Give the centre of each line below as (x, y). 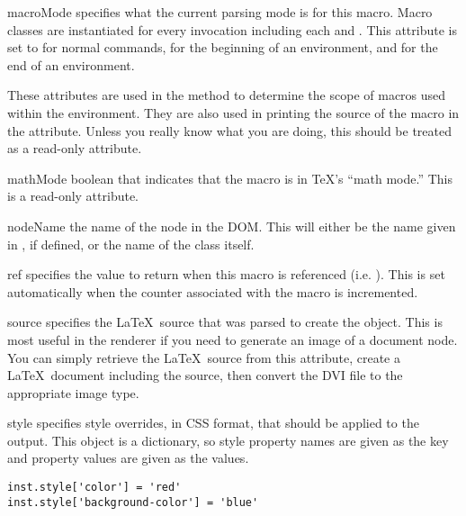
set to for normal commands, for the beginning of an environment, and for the (223, 47)
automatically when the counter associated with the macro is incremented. (213, 291)
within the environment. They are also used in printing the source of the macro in (233, 112)
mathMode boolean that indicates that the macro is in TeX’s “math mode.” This (230, 178)
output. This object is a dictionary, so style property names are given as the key (228, 440)
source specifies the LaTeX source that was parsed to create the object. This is (225, 322)
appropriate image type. (73, 392)
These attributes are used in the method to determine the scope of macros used (227, 95)
